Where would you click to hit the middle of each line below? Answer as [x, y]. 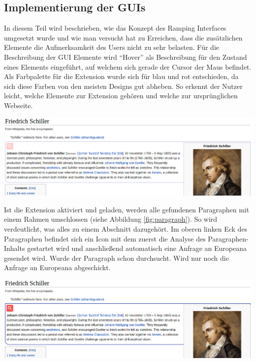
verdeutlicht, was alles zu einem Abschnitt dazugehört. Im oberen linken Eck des [126, 228]
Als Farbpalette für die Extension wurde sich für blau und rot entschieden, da [121, 76]
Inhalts [15, 248]
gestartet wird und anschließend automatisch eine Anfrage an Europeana [137, 248]
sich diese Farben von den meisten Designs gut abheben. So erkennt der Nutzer [123, 86]
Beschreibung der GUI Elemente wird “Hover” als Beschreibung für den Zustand [126, 57]
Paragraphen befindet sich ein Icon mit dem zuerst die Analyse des [105, 238]
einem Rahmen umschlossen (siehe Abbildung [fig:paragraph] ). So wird [111, 219]
